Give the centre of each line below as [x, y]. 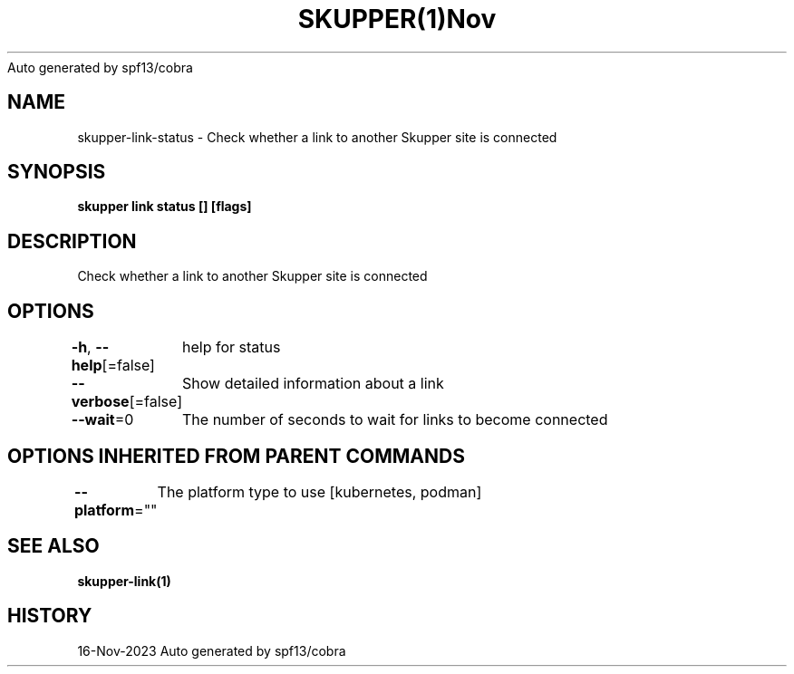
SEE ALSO [53, 546]
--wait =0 [102, 420]
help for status [232, 347]
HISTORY [50, 616]
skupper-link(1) [124, 581]
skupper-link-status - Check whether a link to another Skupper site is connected [317, 137]
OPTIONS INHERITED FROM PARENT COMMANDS [236, 456]
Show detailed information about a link [313, 384]
